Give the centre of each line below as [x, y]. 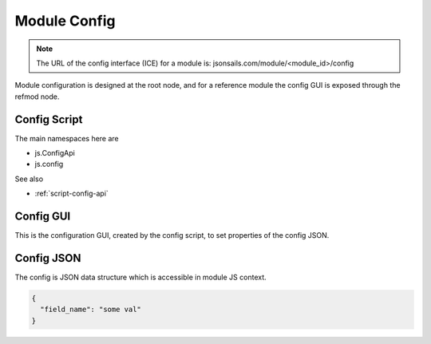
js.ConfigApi [55, 153]
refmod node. [37, 97]
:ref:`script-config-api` [72, 194]
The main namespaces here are [67, 138]
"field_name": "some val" [91, 310]
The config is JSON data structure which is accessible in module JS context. [140, 277]
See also [29, 179]
